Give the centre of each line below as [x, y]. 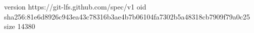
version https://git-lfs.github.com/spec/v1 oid [75, 6]
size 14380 [20, 26]
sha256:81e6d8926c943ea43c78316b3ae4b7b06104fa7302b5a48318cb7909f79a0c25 [127, 16]
